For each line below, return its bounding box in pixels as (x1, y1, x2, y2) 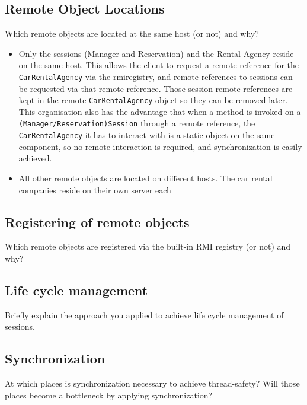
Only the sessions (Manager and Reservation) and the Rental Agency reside (18, 47, 294, 59)
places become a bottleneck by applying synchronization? (5, 388, 213, 401)
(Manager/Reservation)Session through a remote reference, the (18, 117, 255, 129)
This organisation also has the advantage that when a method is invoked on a (18, 105, 301, 117)
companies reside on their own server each (18, 183, 171, 196)
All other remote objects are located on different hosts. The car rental (18, 171, 273, 184)
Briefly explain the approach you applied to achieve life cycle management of (5, 308, 284, 321)
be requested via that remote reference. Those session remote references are (18, 82, 293, 94)
